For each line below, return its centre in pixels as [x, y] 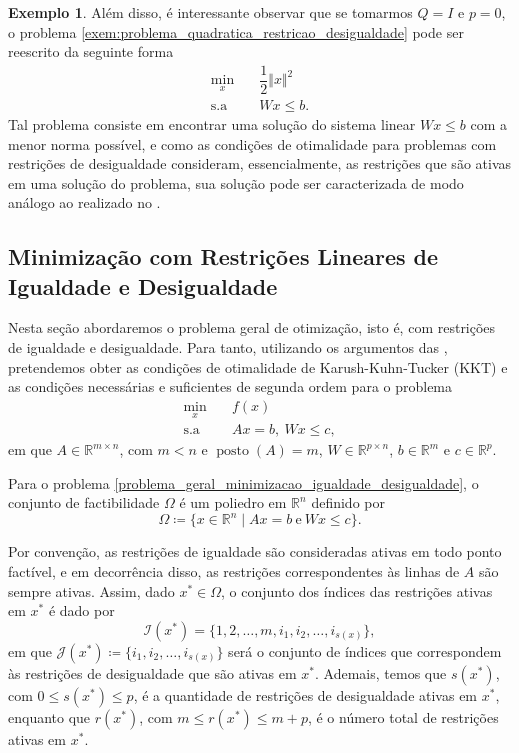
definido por [348, 502]
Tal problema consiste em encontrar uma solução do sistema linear [212, 123]
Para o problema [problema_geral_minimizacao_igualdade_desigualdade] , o [243, 482]
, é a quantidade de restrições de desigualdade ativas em [305, 694]
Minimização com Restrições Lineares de [223, 256]
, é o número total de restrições [403, 716]
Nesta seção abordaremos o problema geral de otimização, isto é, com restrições [252, 327]
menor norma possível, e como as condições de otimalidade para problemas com [252, 143]
